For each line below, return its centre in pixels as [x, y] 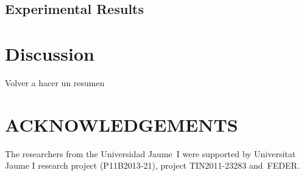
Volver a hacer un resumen [55, 82]
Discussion [50, 53]
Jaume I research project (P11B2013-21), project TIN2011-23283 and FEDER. [152, 165]
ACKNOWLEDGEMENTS [122, 124]
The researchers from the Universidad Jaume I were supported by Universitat [150, 153]
